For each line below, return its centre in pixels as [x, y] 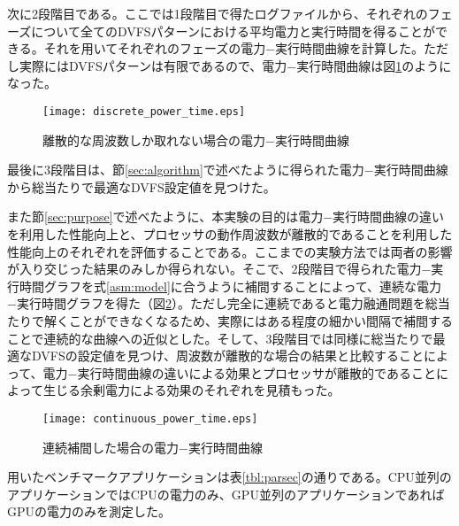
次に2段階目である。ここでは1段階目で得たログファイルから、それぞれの [218, 13]
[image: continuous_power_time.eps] [150, 418]
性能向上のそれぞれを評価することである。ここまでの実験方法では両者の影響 [230, 251]
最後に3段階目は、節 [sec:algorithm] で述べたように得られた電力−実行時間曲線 [228, 170]
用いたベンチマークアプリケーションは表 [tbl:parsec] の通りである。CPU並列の [229, 477]
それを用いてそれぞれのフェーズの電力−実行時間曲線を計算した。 [234, 48]
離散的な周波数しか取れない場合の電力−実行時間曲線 [196, 139]
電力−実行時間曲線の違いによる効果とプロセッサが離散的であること [239, 372]
